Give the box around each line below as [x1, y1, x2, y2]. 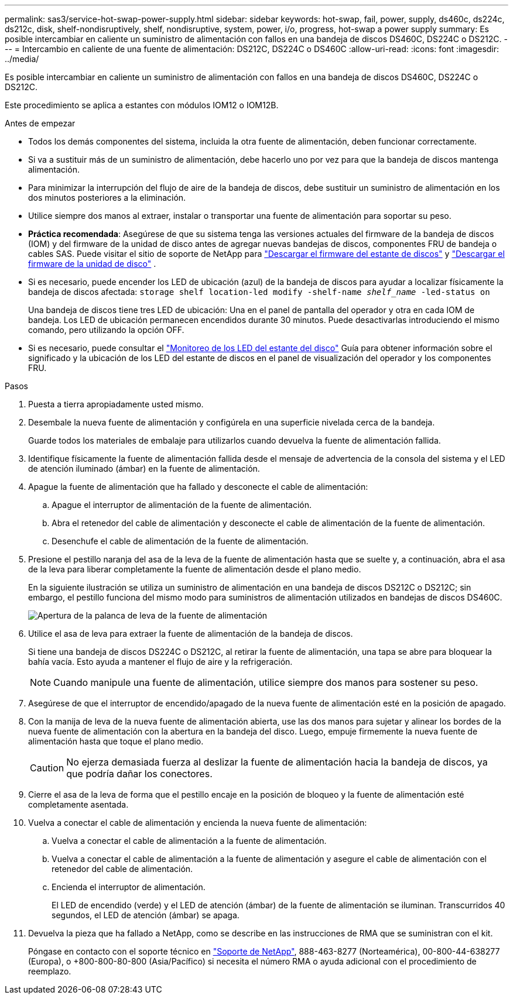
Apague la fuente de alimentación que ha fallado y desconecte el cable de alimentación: [28, 482, 368, 492]
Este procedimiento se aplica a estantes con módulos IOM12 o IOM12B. [5, 100, 279, 110]
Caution [30, 762, 64, 774]
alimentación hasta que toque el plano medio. [28, 736, 204, 746]
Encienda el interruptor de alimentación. [52, 882, 206, 892]
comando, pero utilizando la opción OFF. [28, 325, 184, 335]
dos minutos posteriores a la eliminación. [28, 193, 186, 202]
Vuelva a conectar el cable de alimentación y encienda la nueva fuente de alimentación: [28, 818, 367, 828]
